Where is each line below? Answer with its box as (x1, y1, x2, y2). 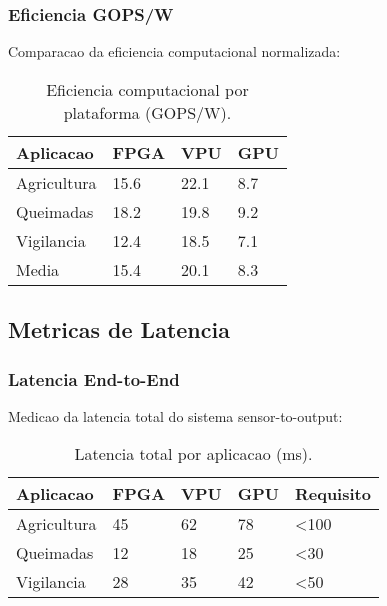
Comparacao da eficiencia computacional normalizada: (8, 41, 341, 62)
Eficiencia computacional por (46, 77, 249, 101)
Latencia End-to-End (8, 366, 180, 391)
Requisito (294, 482, 371, 506)
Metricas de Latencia (8, 314, 230, 345)
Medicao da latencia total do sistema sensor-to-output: (8, 405, 343, 426)
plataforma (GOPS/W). (63, 100, 232, 124)
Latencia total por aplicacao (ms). (74, 442, 313, 466)
